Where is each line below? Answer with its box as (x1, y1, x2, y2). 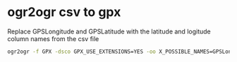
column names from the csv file (7, 34, 99, 42)
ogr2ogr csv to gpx (7, 4, 121, 20)
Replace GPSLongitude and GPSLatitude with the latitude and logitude (7, 27, 211, 36)
